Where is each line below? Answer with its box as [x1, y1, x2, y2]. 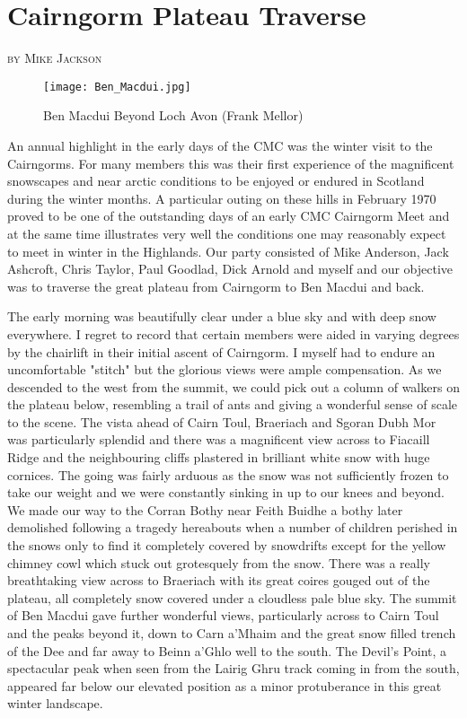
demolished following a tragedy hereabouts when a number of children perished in [7, 518, 458, 537]
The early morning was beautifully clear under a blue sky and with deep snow [7, 307, 436, 326]
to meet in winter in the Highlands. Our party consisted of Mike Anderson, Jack [7, 241, 449, 260]
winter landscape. [7, 694, 103, 713]
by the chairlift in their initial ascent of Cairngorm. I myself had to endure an [7, 342, 436, 361]
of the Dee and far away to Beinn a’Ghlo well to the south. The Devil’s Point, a [7, 641, 447, 660]
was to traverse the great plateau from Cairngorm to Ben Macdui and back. [7, 276, 425, 295]
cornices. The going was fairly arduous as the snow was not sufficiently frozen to [7, 465, 449, 484]
